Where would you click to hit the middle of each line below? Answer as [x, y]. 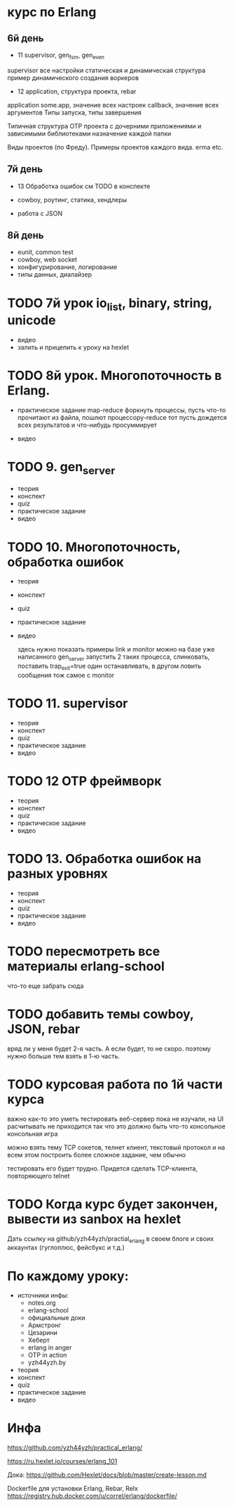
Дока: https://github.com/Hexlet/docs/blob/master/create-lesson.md [107, 1475]
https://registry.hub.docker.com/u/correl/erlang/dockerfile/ [92, 1496]
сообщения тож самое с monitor [66, 675]
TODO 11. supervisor [68, 704]
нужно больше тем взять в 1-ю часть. [64, 1056]
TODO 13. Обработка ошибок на [104, 859]
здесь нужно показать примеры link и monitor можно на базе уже [116, 650]
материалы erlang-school [86, 966]
